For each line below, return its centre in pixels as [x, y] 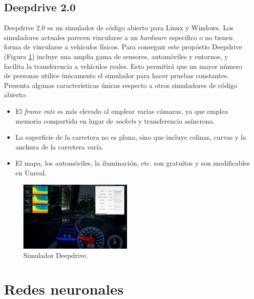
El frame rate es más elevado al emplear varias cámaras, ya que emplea [122, 111]
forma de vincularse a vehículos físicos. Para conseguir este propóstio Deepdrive [123, 47]
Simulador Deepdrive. [56, 255]
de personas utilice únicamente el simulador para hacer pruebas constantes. [116, 75]
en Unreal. [31, 172]
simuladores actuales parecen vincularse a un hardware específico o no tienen [118, 37]
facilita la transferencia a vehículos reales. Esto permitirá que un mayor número [123, 66]
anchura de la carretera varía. [60, 146]
